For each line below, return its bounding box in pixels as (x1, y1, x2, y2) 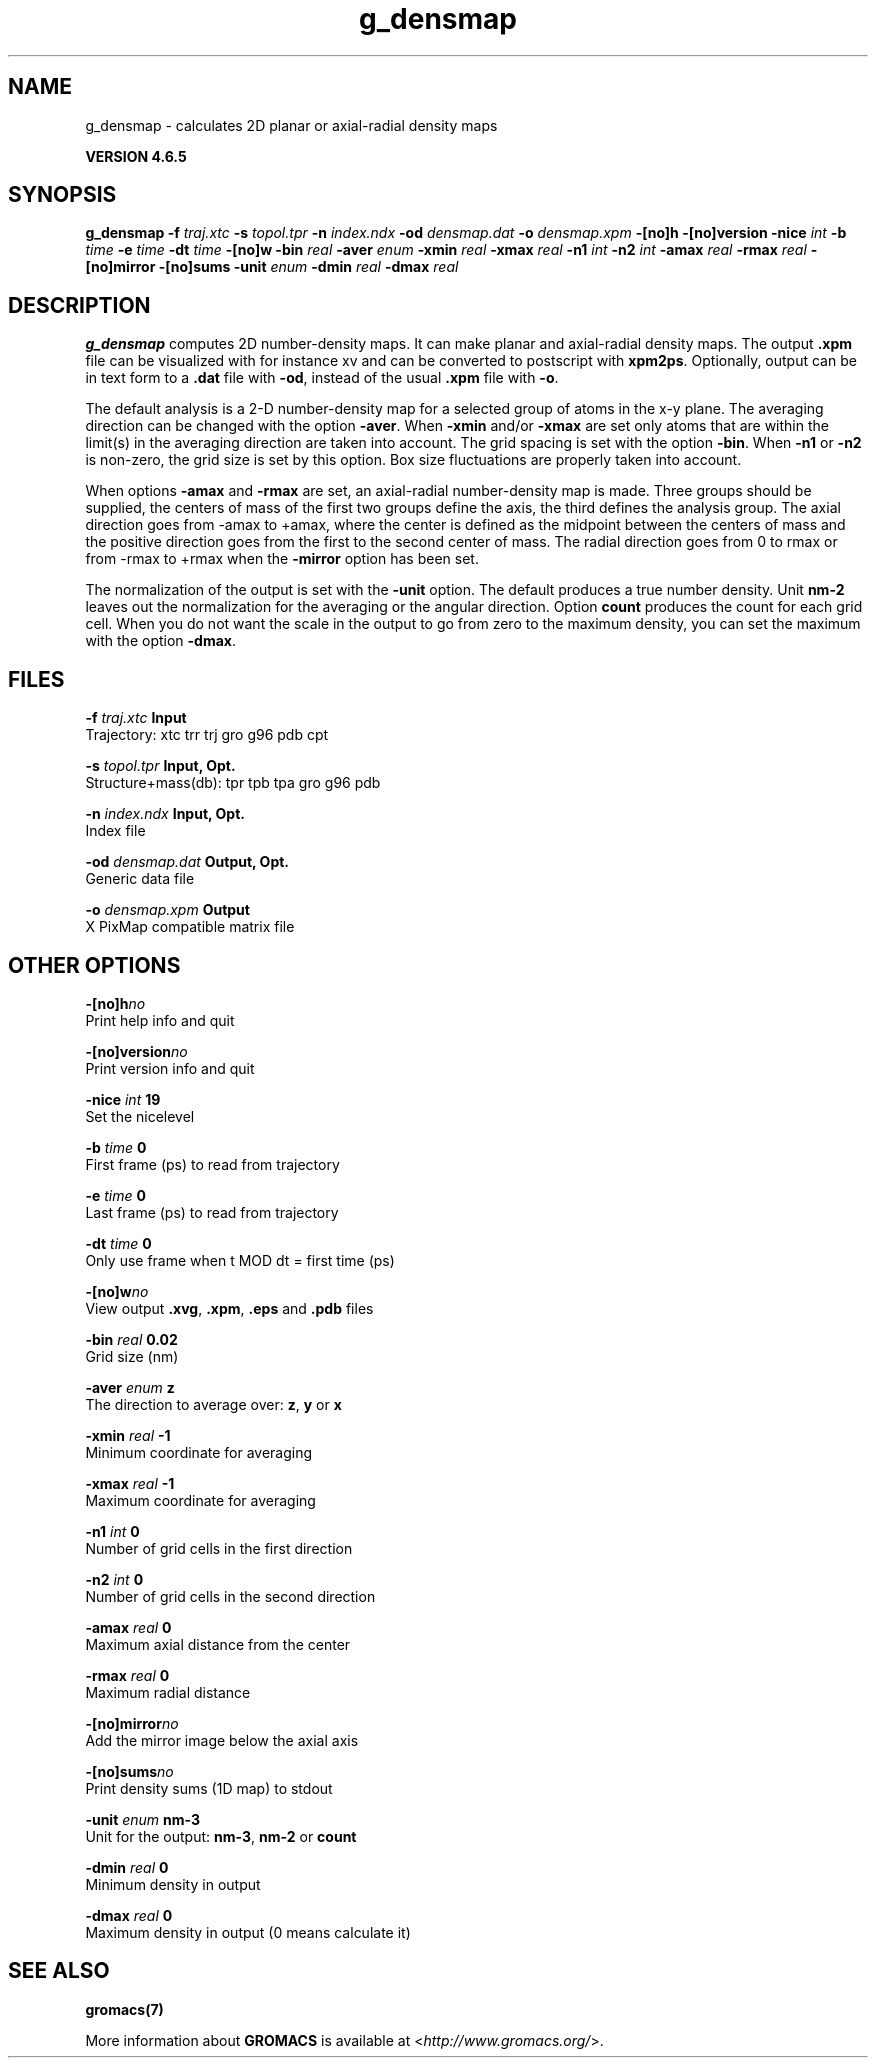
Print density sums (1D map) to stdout (85, 1779, 333, 1797)
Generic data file (85, 870, 195, 888)
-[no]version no (85, 1042, 188, 1060)
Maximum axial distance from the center (85, 1635, 351, 1653)
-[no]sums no (85, 1762, 174, 1780)
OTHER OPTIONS (8, 952, 181, 978)
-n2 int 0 (85, 1570, 144, 1588)
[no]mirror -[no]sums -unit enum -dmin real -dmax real (85, 258, 459, 276)
